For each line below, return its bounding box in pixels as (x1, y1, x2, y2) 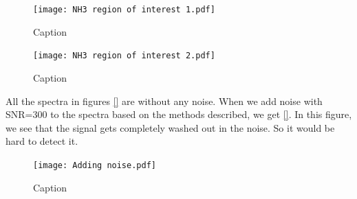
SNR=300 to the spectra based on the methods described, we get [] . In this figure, (6, 107, 352, 121)
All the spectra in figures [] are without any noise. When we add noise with (6, 93, 323, 108)
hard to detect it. (6, 134, 78, 148)
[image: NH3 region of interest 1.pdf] (33, 5, 215, 14)
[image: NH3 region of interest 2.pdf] (33, 51, 215, 61)
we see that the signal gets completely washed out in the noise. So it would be (6, 120, 335, 134)
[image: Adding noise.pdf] (33, 160, 156, 170)
